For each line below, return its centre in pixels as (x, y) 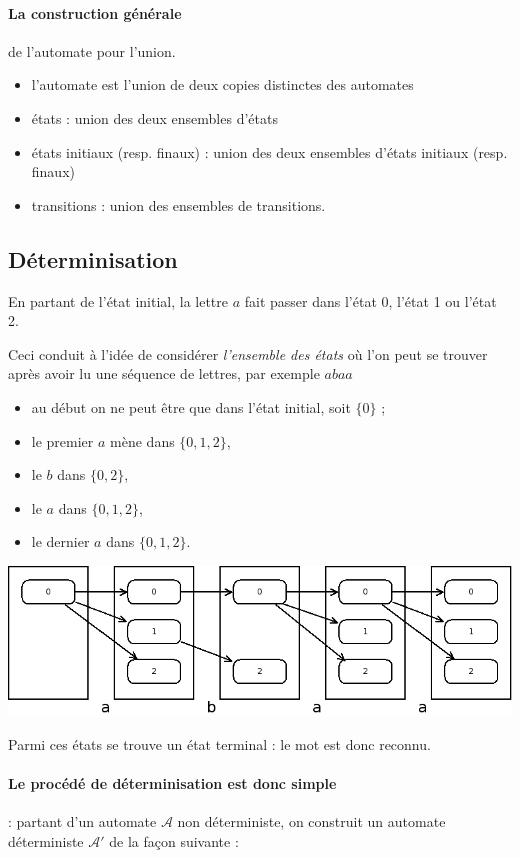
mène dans (142, 440)
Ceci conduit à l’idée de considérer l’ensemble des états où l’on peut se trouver (248, 353)
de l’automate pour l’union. (92, 50)
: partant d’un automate (82, 821)
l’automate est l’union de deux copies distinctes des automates (222, 84)
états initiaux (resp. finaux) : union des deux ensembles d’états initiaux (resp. (269, 151)
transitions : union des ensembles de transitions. (178, 204)
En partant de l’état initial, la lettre (118, 300)
